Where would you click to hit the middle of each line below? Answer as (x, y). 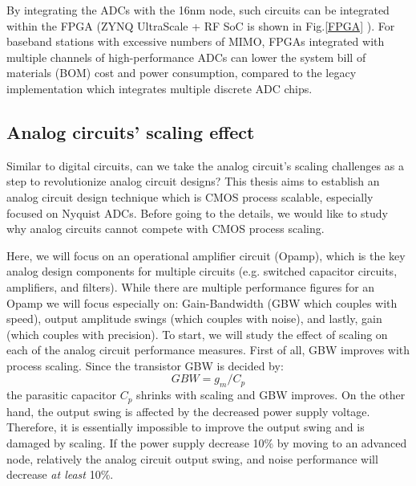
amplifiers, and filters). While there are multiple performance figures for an (191, 286)
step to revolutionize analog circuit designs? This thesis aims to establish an (193, 181)
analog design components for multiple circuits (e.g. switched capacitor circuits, (202, 271)
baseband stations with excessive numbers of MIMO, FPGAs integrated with (196, 41)
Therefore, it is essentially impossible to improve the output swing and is (186, 427)
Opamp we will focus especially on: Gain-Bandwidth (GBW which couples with (202, 302)
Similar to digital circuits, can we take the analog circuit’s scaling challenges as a (205, 165)
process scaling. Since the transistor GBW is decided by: (145, 365)
